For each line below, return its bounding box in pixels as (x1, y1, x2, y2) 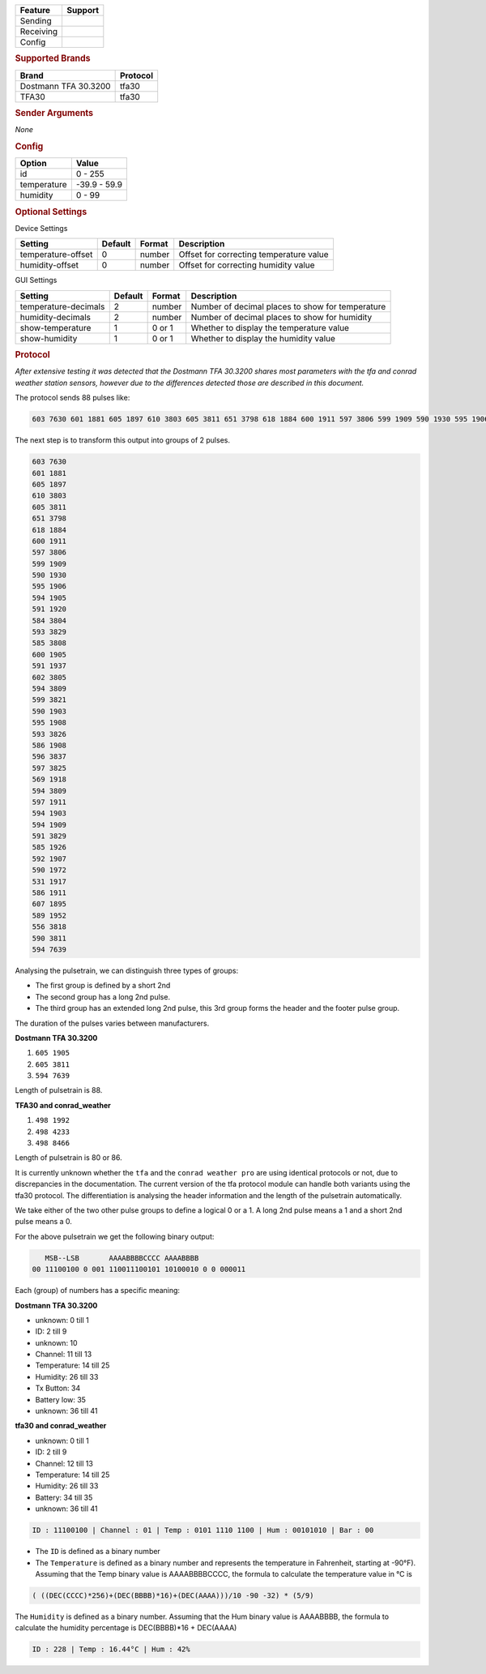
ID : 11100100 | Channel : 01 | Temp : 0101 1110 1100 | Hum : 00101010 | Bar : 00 (32, 1526, 374, 1535)
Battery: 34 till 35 (35, 1492, 93, 1502)
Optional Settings (15, 206, 87, 217)
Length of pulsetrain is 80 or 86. (15, 1153, 123, 1162)
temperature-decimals (19, 301, 105, 312)
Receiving (19, 26, 58, 36)
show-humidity (19, 332, 78, 344)
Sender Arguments (15, 108, 93, 119)
